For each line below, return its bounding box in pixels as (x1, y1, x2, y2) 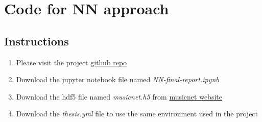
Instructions (4, 33, 69, 48)
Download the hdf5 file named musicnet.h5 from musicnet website (16, 91, 222, 102)
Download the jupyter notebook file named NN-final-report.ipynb (16, 74, 219, 85)
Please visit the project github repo (16, 57, 127, 67)
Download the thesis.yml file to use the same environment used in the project (16, 108, 258, 119)
